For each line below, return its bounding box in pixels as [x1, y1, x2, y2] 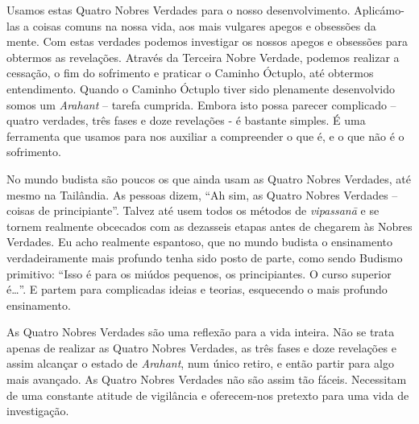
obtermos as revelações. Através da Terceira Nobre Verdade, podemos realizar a [6, 48, 400, 65]
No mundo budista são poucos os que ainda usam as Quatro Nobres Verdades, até [6, 170, 411, 187]
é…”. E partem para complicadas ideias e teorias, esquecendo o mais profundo [6, 281, 388, 298]
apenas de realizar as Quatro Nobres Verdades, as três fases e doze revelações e [6, 339, 396, 356]
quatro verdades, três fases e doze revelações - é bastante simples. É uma [6, 112, 366, 129]
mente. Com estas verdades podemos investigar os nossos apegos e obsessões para [6, 33, 409, 50]
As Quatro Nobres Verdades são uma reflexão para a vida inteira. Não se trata [6, 323, 395, 340]
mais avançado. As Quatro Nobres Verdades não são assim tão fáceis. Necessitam [6, 371, 407, 388]
